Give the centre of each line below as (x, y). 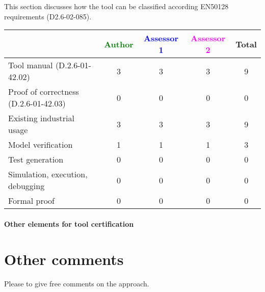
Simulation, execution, (48, 174)
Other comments (64, 259)
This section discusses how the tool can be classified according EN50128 (116, 6)
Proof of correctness (44, 92)
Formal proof (32, 201)
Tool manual (31, 65)
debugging (26, 186)
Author (119, 44)
